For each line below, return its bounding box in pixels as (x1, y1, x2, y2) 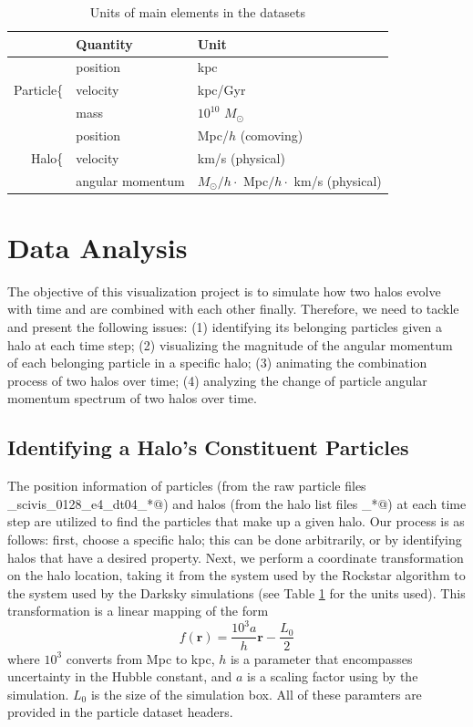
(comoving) (240, 125, 303, 144)
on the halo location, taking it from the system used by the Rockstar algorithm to (7, 566, 466, 585)
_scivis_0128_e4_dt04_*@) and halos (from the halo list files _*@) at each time (7, 493, 467, 513)
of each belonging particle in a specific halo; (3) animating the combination (7, 353, 427, 372)
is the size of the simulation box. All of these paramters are (90, 684, 422, 703)
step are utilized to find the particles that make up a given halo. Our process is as (7, 512, 465, 531)
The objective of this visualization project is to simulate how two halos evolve (7, 281, 441, 300)
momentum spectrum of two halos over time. (7, 389, 257, 408)
